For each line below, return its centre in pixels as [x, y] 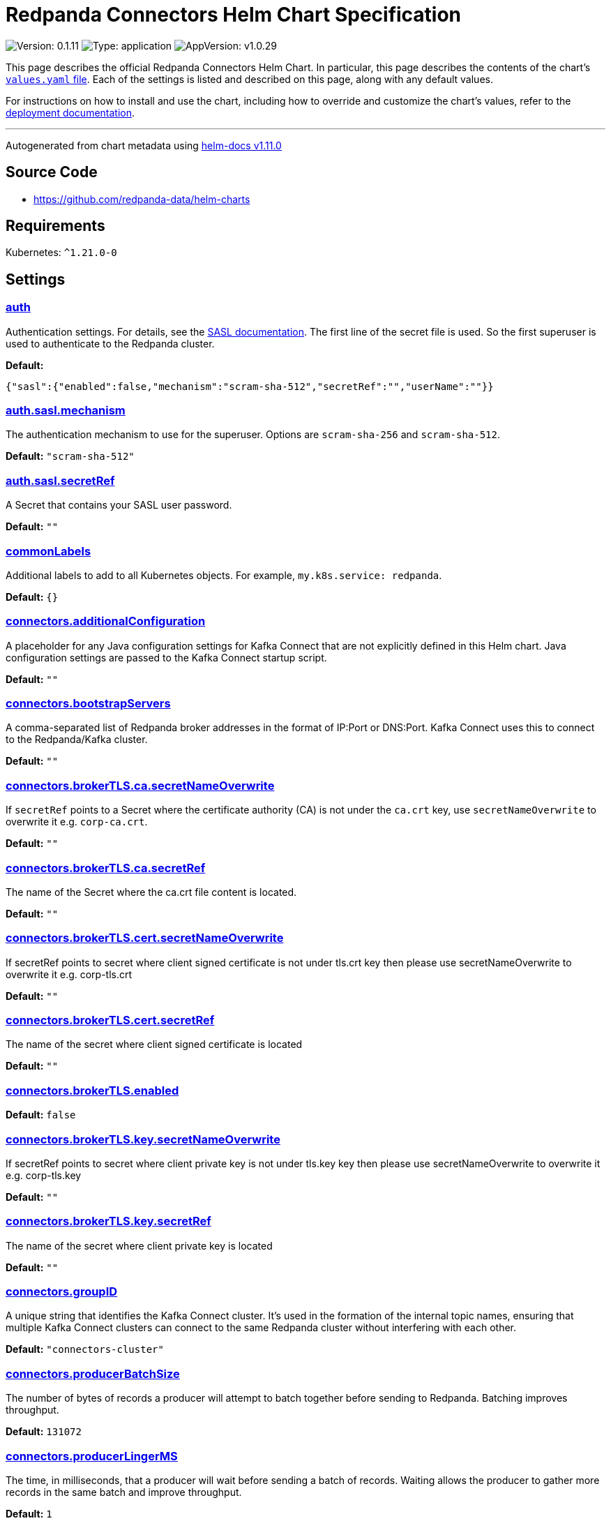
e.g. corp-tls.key [44, 1175]
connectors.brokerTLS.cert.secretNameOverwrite [145, 938]
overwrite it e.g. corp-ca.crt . [77, 822]
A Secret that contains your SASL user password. [119, 505]
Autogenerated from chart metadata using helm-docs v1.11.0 [144, 145]
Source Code [52, 172]
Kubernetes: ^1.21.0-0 [61, 253]
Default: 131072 [44, 1432]
